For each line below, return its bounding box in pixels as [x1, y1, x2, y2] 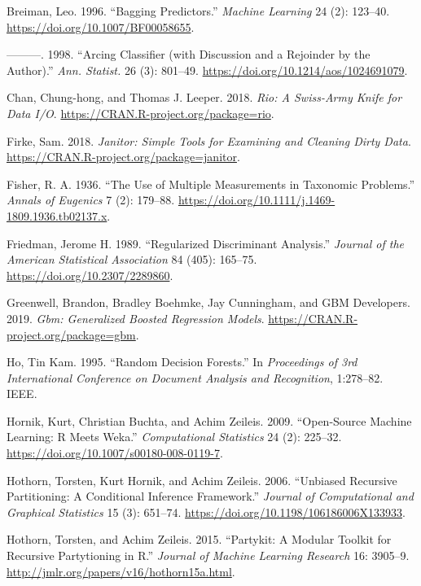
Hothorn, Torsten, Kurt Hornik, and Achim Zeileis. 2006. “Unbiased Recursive [7, 471, 397, 488]
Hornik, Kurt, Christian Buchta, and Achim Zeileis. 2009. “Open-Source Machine [7, 412, 412, 429]
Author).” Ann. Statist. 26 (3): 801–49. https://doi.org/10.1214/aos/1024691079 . [7, 61, 408, 78]
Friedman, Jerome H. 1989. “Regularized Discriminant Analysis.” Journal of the [7, 234, 404, 251]
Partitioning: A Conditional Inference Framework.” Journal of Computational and [7, 488, 414, 505]
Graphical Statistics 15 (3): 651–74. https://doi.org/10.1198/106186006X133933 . [7, 503, 406, 520]
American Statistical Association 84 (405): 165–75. [7, 251, 257, 268]
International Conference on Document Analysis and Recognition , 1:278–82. [7, 369, 384, 386]
